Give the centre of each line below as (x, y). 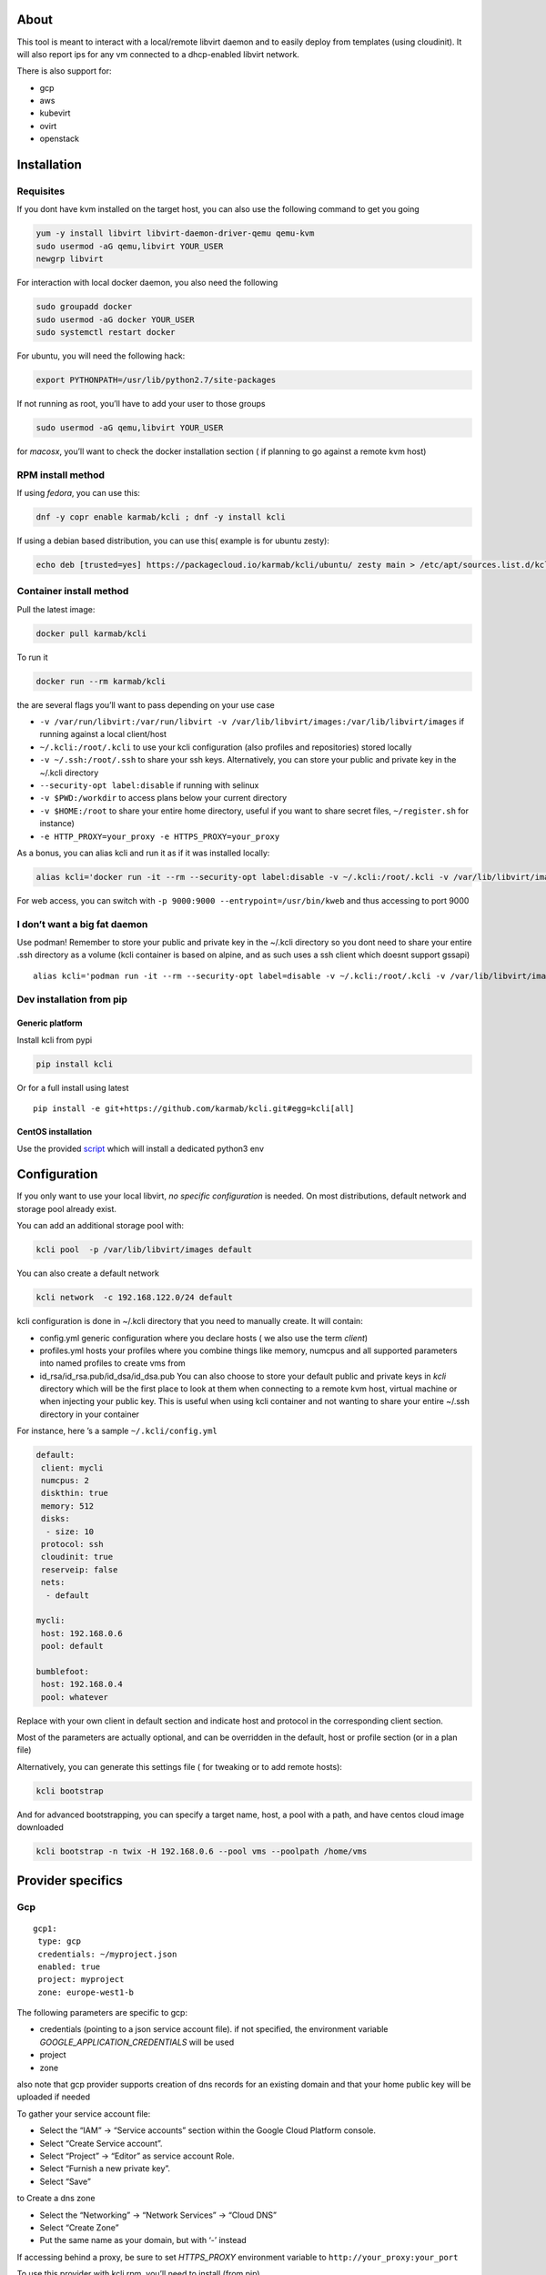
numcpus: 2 (66, 1481)
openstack (59, 139)
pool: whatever (75, 1697)
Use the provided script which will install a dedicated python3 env (140, 1148)
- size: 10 (70, 1532)
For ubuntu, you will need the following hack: (101, 356)
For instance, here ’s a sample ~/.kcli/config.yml (117, 1431)
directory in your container (90, 1414)
